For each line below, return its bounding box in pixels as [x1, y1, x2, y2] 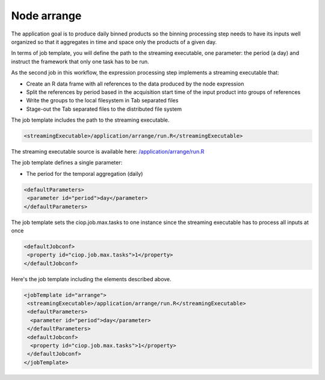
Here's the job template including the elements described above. [11, 275, 172, 282]
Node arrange [11, 9, 82, 22]
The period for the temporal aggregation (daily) [26, 170, 143, 177]
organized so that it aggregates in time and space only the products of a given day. [11, 38, 217, 45]
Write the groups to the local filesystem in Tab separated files [26, 97, 179, 104]
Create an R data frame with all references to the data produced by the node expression [26, 80, 244, 87]
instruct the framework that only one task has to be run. [11, 58, 150, 65]
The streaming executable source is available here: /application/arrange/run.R [11, 148, 205, 155]
